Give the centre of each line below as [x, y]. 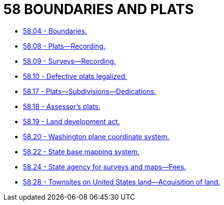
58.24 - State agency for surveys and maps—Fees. [105, 167]
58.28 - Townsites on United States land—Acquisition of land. [121, 182]
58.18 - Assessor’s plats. [62, 106]
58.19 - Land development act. [71, 121]
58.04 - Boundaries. [55, 31]
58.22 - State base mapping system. [81, 151]
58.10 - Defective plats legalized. [75, 76]
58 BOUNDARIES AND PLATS [99, 9]
